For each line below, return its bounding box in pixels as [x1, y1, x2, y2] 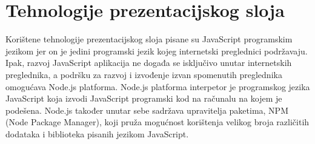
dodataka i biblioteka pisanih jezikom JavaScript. [5, 127, 189, 140]
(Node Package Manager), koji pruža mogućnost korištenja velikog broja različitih [5, 116, 310, 128]
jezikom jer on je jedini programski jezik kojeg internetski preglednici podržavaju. [5, 44, 308, 57]
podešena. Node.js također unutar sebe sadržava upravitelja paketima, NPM [5, 103, 288, 116]
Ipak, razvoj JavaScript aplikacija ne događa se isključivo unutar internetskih [5, 56, 292, 69]
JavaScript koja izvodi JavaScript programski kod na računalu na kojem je [5, 92, 282, 105]
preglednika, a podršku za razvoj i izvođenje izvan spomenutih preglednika [5, 68, 282, 80]
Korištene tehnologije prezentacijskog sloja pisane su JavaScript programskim [5, 33, 293, 45]
